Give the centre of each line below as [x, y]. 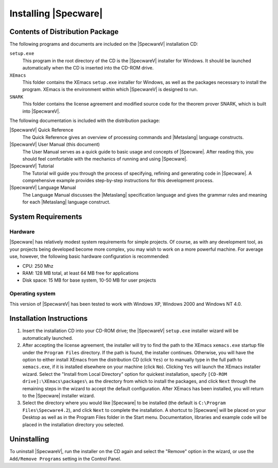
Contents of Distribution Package [64, 32]
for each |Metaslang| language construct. [66, 202]
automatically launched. [48, 338]
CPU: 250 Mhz [38, 266]
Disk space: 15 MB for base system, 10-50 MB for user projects [89, 280]
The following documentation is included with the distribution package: [85, 120]
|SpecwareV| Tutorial [32, 166]
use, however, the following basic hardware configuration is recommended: [90, 256]
